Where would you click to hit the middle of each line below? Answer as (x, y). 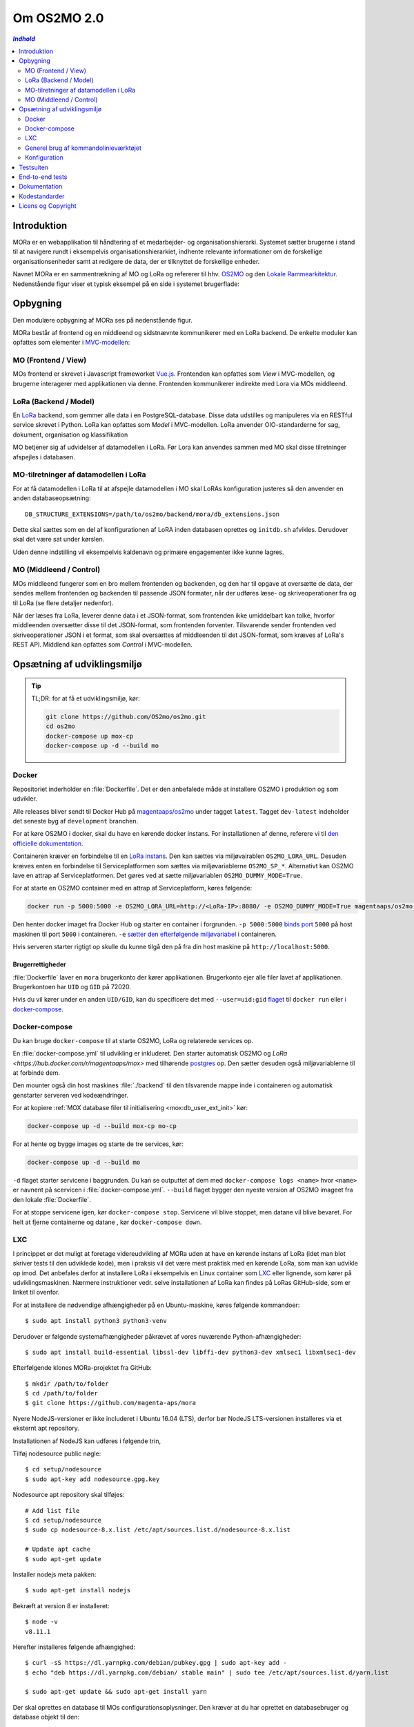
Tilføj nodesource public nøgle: (57, 1453)
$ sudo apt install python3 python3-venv (96, 1321)
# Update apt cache (58, 1549)
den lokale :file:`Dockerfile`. (52, 1199)
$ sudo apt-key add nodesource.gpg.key (92, 1479)
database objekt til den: (46, 1717)
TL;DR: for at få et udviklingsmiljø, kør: (86, 698)
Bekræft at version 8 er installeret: (61, 1605)
